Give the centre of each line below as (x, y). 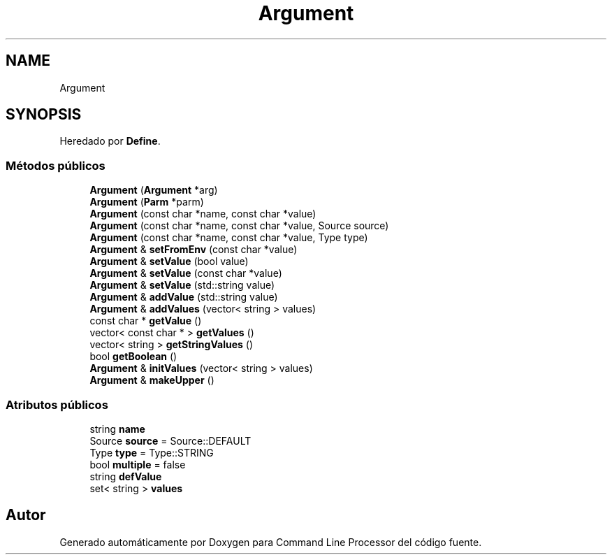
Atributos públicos (57, 404)
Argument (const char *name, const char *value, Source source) (239, 226)
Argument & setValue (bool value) (169, 261)
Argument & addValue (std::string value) (184, 297)
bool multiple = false (138, 464)
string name (117, 429)
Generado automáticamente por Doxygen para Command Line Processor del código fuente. (271, 542)
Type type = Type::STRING (152, 452)
